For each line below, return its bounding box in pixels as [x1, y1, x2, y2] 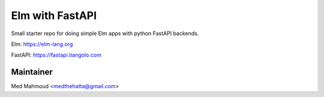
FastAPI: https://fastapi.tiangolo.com [11, 51, 101, 59]
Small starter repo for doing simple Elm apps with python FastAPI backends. [11, 30, 199, 37]
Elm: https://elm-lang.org [11, 40, 73, 48]
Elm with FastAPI [11, 9, 97, 22]
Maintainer [11, 67, 53, 77]
